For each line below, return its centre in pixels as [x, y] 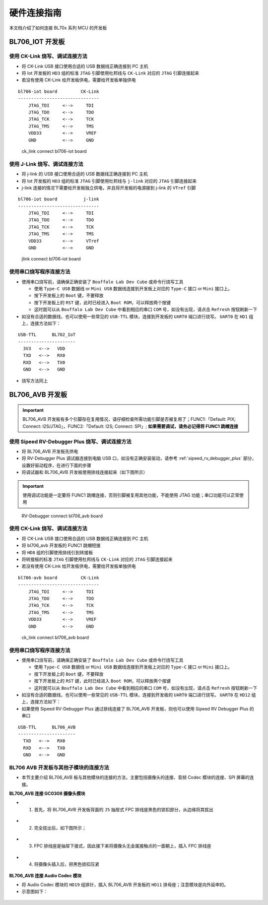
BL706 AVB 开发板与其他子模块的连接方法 [59, 768]
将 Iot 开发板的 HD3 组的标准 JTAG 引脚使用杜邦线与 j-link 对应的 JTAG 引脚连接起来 [109, 181]
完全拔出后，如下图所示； [60, 828]
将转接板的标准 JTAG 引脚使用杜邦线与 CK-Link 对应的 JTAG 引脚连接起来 [97, 559]
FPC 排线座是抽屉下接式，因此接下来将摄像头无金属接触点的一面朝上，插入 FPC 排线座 [123, 846]
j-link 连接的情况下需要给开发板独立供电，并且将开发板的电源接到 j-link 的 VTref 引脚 [109, 188]
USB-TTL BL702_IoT [47, 335]
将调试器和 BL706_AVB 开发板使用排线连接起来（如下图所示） [85, 472]
